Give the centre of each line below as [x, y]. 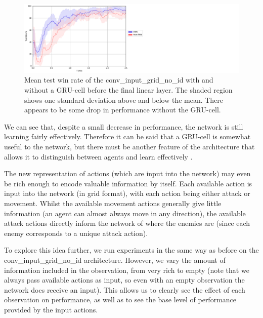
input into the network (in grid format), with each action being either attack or [127, 193]
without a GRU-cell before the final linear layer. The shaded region [128, 90]
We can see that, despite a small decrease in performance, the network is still [124, 126]
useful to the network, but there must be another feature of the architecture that [129, 146]
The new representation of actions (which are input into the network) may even [127, 173]
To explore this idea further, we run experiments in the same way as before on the [131, 250]
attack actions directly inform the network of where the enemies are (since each [127, 223]
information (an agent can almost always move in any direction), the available [125, 213]
